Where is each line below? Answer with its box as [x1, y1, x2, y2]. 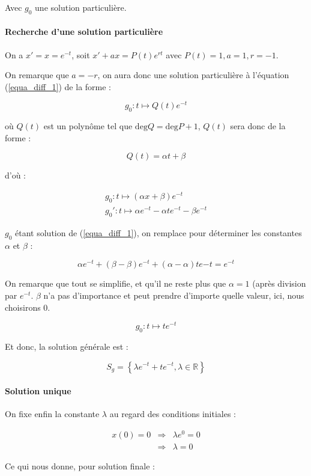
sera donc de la [230, 120, 286, 132]
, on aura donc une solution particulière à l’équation [97, 69, 289, 81]
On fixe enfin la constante [5, 407, 100, 420]
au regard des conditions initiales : [109, 407, 237, 420]
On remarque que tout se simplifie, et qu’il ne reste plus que [5, 277, 226, 290]
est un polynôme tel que [43, 120, 133, 132]
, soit [71, 48, 90, 61]
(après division [252, 277, 306, 290]
